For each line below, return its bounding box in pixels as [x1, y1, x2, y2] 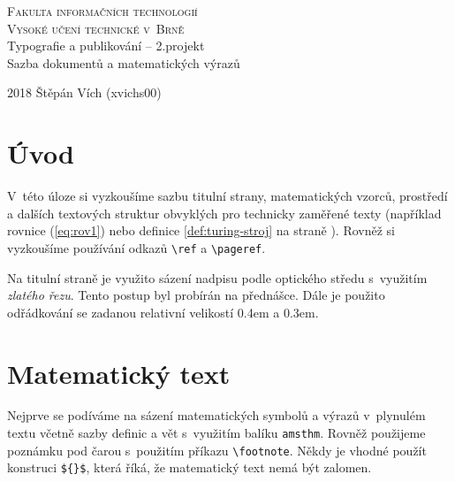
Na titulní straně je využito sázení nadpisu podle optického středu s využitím [7, 268, 428, 287]
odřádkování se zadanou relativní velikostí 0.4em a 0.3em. [7, 302, 319, 321]
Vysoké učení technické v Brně [7, 19, 185, 37]
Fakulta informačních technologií [7, 2, 198, 19]
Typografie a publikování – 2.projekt [7, 36, 205, 55]
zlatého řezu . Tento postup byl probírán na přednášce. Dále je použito [7, 286, 385, 304]
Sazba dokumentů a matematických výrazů [7, 53, 240, 72]
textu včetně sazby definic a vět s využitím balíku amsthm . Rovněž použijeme [7, 424, 426, 442]
